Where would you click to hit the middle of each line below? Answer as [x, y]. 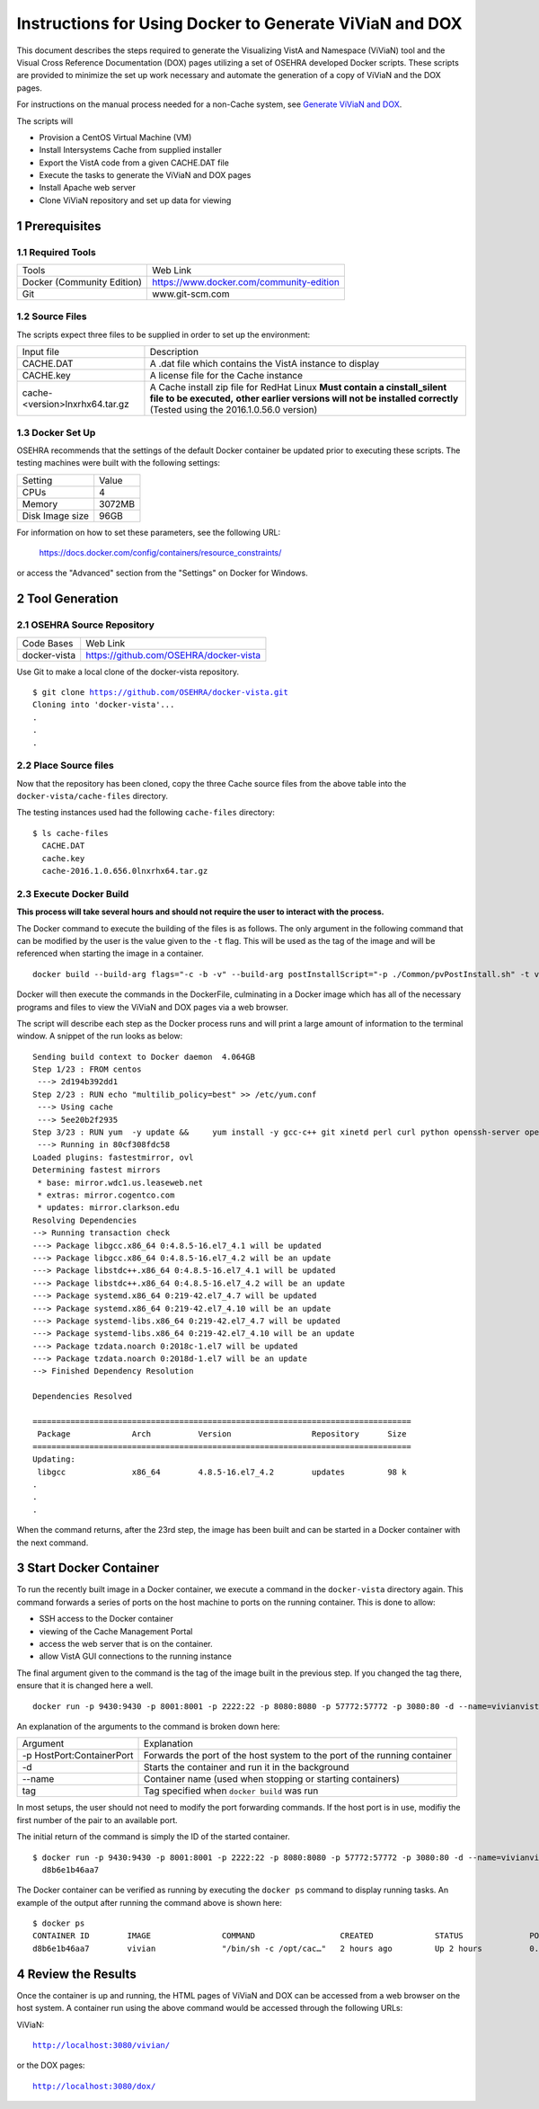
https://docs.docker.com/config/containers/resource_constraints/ [160, 553]
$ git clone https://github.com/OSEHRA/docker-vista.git [161, 692]
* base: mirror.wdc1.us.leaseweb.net [120, 1183]
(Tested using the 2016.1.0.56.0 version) [234, 410]
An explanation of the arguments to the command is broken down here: [148, 1726]
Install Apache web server [88, 188]
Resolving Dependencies [85, 1220]
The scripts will [45, 120]
